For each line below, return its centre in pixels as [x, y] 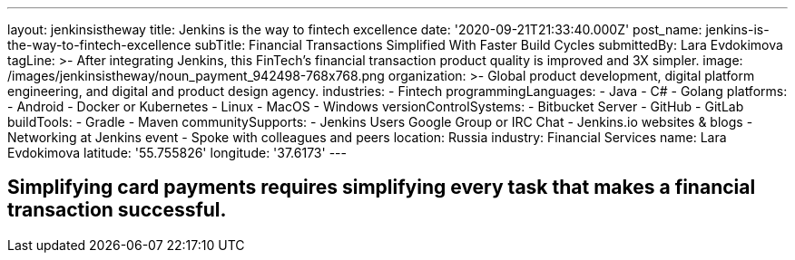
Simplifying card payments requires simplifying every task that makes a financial [382, 188]
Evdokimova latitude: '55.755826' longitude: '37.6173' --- [177, 153]
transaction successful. [117, 210]
